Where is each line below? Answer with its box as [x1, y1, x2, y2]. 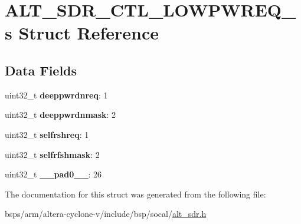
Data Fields [5, 61, 77, 79]
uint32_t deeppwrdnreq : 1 [5, 88, 108, 101]
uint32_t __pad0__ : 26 [5, 168, 102, 180]
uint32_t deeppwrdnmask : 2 [5, 108, 116, 121]
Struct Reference [18, 21, 159, 45]
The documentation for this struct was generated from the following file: [5, 187, 266, 200]
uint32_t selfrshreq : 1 [5, 128, 89, 140]
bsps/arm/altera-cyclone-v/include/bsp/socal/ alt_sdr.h [5, 207, 207, 220]
